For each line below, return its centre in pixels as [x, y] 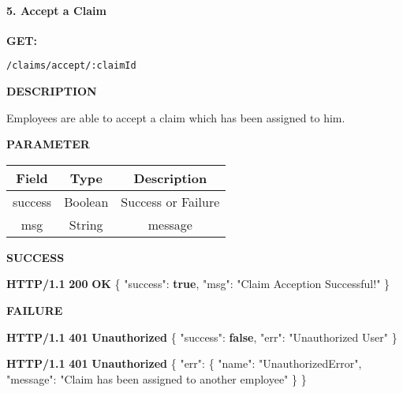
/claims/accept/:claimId [71, 66]
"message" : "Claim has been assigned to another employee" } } [157, 378]
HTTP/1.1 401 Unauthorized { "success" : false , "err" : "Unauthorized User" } [202, 337]
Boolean [86, 201]
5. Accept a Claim [56, 10]
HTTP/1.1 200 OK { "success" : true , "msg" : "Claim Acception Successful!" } [198, 284]
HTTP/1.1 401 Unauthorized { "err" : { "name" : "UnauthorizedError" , [184, 363]
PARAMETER [48, 144]
